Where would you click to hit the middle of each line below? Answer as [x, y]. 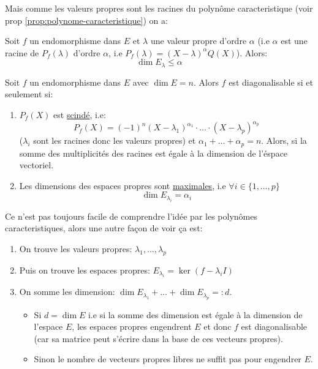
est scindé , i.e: [80, 115]
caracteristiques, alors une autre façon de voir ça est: [104, 228]
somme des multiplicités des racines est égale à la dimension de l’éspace [153, 153]
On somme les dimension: [67, 292]
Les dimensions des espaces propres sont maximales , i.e [123, 185]
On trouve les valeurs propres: [76, 248]
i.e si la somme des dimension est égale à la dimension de [195, 314]
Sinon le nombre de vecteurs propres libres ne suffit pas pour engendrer [168, 359]
